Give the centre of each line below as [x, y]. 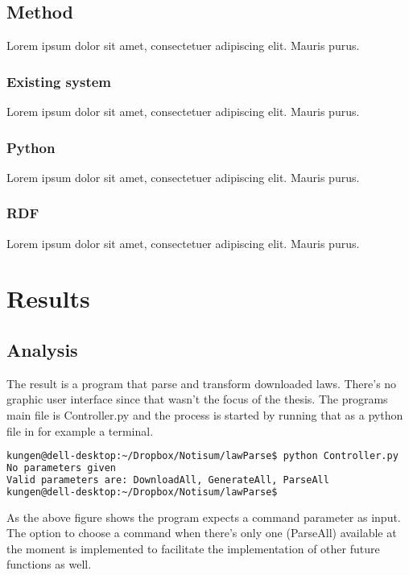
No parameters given [62, 468]
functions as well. [49, 564]
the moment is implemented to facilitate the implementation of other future [193, 548]
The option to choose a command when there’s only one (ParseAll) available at [202, 533]
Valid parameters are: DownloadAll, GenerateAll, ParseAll [168, 480]
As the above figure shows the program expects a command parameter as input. [204, 517]
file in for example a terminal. [80, 430]
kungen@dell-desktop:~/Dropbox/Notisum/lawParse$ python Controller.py [202, 456]
